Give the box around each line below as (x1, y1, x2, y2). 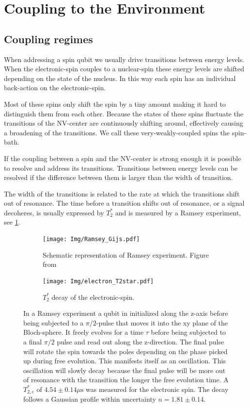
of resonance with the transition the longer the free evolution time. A (23, 374, 229, 385)
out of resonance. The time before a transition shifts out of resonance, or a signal (4, 198, 245, 208)
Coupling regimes (4, 31, 93, 46)
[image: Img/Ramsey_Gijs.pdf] (43, 236, 140, 243)
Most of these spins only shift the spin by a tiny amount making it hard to (4, 98, 226, 109)
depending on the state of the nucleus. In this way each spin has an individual (4, 73, 236, 83)
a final (23, 336, 42, 346)
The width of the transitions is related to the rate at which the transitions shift (4, 188, 240, 198)
